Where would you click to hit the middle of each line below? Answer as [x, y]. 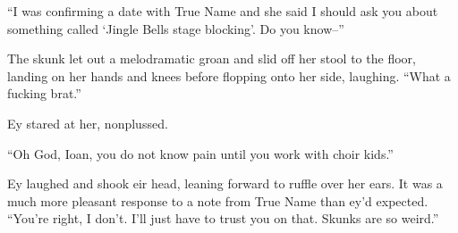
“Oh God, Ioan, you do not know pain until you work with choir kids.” [200, 153]
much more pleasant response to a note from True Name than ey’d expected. [218, 200]
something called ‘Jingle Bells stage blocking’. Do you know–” [176, 28]
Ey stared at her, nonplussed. [88, 123]
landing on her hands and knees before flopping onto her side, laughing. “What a [229, 75]
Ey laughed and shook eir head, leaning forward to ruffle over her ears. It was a [225, 183]
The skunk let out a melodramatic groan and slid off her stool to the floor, [212, 58]
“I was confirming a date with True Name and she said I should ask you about [223, 11]
